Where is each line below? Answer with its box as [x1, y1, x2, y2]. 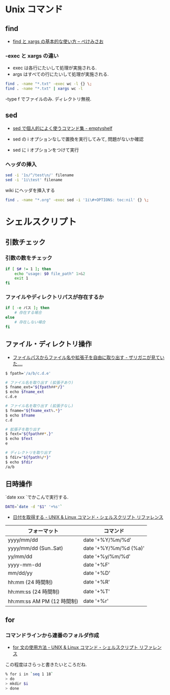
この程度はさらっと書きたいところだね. [5, 661, 88, 668]
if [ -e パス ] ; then [5, 305, 50, 311]
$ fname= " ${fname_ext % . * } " [5, 408, 63, 413]
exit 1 [14, 276, 29, 281]
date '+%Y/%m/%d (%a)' [83, 545, 145, 552]
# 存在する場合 [14, 310, 42, 315]
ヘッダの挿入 [5, 160, 37, 168]
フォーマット [27, 527, 59, 535]
